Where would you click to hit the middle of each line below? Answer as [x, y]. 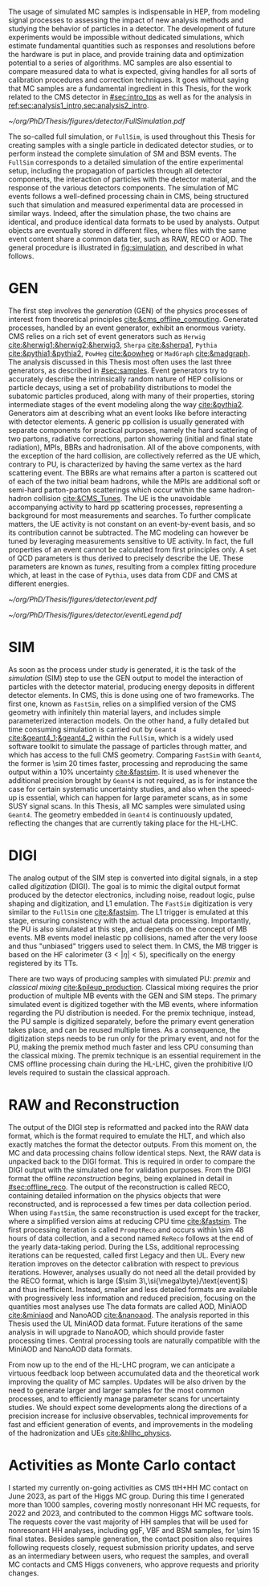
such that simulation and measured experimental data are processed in [126, 205]
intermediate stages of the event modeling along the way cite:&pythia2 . [126, 404]
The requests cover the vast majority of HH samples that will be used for [128, 1522]
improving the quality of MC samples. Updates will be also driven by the [127, 1381]
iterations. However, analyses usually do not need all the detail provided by [132, 1272]
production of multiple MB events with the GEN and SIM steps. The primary [132, 996]
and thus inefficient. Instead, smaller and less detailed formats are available [133, 1289]
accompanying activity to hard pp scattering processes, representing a [126, 507]
